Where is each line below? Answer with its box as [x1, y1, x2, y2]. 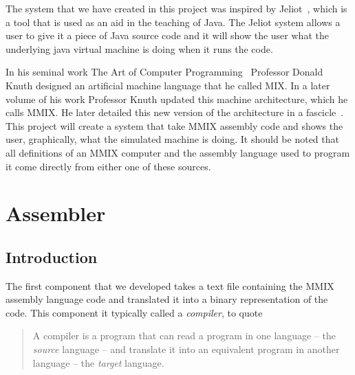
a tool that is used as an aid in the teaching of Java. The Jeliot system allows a [6, 14, 341, 29]
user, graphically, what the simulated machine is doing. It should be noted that [6, 132, 339, 146]
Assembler [6, 199, 106, 227]
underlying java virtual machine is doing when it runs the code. [6, 41, 273, 56]
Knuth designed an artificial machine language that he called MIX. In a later [6, 78, 330, 92]
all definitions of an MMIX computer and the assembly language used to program [6, 145, 350, 159]
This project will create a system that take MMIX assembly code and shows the [6, 118, 343, 133]
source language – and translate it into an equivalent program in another [32, 342, 340, 356]
